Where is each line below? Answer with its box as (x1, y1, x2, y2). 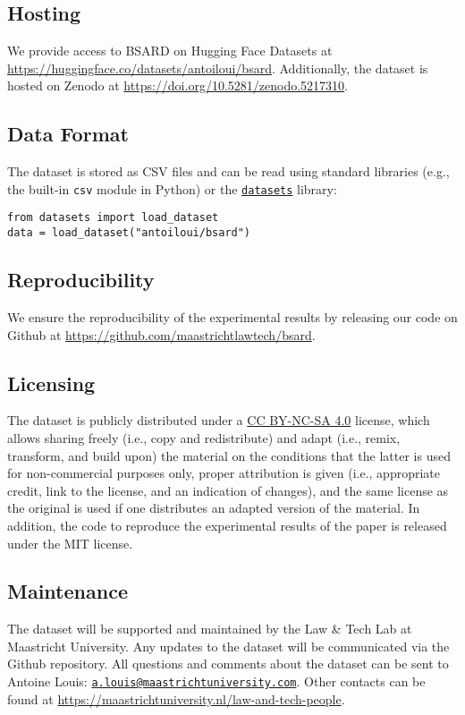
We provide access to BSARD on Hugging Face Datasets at (7, 41, 333, 60)
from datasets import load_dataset (7, 211, 219, 225)
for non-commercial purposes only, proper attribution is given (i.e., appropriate (7, 464, 441, 482)
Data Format (7, 120, 129, 148)
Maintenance (7, 577, 128, 605)
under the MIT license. (7, 533, 133, 552)
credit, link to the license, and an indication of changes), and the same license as (7, 481, 449, 499)
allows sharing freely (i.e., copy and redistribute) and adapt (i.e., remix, (7, 428, 401, 447)
